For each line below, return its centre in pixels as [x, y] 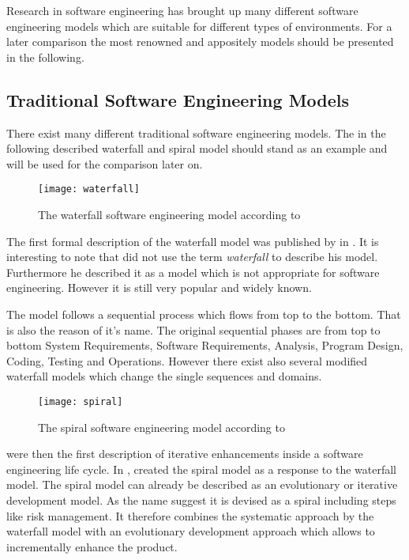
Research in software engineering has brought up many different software [182, 10]
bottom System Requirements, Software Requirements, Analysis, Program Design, [205, 345]
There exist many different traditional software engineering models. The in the [196, 132]
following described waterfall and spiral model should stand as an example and [197, 148]
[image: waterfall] [89, 189]
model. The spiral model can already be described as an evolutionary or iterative [202, 484]
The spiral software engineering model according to [161, 427]
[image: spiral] [81, 401]
